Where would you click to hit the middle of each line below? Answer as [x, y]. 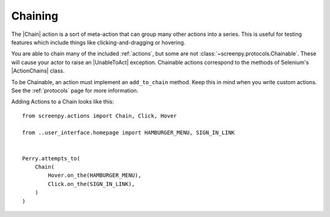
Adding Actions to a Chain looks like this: [63, 102]
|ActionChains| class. [38, 71]
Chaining [35, 16]
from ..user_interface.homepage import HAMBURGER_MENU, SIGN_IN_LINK [129, 133]
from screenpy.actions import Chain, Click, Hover [100, 116]
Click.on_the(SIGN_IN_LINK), [92, 184]
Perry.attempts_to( [51, 158]
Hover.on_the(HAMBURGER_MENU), [95, 176]
